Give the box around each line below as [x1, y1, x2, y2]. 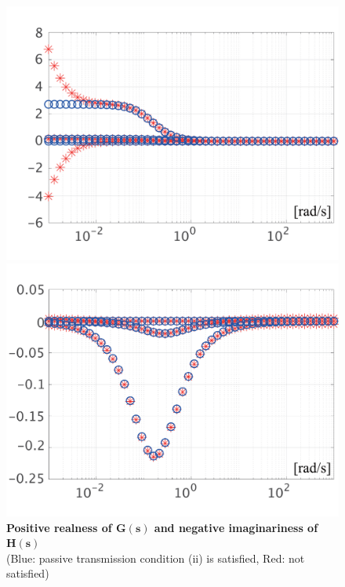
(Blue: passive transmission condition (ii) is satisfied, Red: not [6, 549, 305, 566]
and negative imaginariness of [154, 519, 318, 535]
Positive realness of [6, 519, 112, 535]
